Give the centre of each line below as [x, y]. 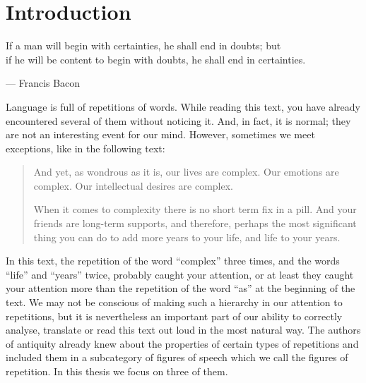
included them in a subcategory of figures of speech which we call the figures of [177, 357]
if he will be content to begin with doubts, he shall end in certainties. [156, 59]
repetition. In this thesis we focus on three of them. [117, 371]
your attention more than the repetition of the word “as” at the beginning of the [181, 288]
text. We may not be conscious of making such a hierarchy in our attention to [174, 302]
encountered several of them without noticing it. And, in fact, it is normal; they [178, 120]
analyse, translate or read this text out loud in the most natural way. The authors [183, 330]
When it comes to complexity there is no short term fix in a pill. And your [195, 209]
